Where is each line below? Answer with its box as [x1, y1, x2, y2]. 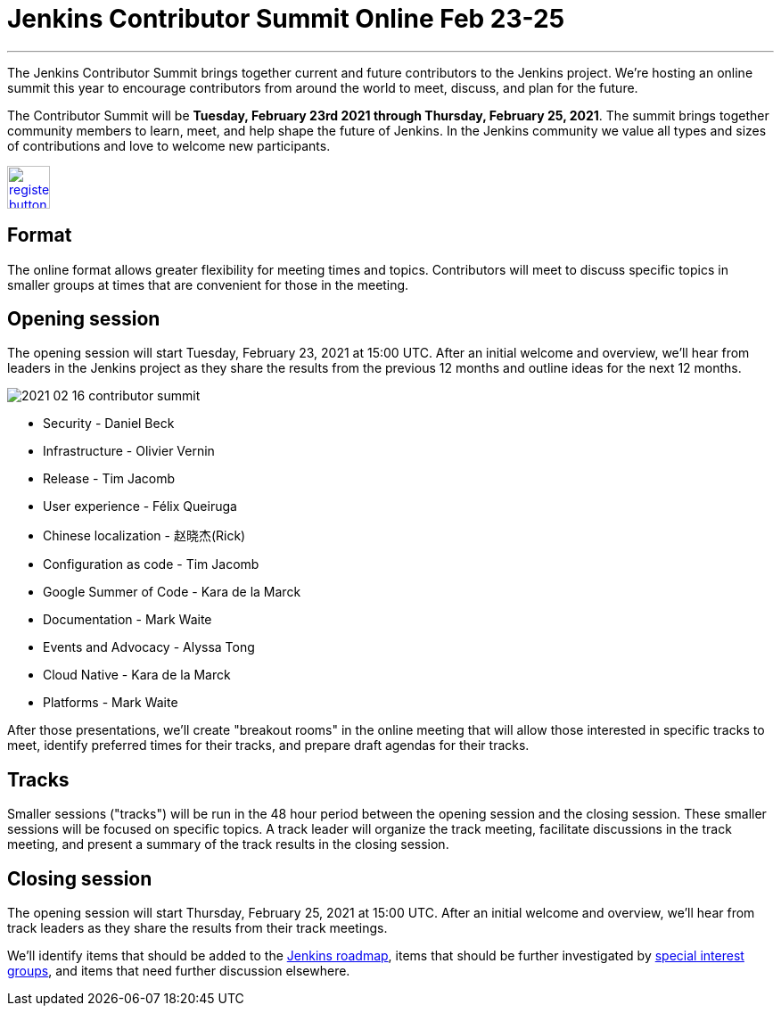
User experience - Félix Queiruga [43, 498, 237, 515]
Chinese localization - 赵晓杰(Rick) [43, 528, 246, 544]
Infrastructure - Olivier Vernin [43, 443, 215, 459]
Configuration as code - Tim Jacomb [43, 556, 259, 572]
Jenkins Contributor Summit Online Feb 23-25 [7, 4, 565, 34]
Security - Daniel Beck [43, 416, 175, 432]
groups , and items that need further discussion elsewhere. [7, 963, 350, 979]
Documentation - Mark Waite [43, 612, 212, 628]
